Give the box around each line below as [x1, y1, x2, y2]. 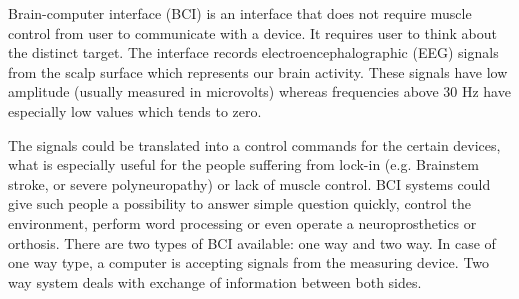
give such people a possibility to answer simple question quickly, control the [8, 193, 471, 214]
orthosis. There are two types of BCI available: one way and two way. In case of [8, 232, 496, 253]
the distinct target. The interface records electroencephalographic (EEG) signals [8, 42, 499, 63]
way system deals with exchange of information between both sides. [8, 271, 422, 292]
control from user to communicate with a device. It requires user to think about [8, 22, 497, 43]
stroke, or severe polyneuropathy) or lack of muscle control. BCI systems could [8, 173, 491, 194]
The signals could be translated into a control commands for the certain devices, [8, 134, 501, 155]
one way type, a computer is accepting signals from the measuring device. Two [8, 252, 490, 273]
